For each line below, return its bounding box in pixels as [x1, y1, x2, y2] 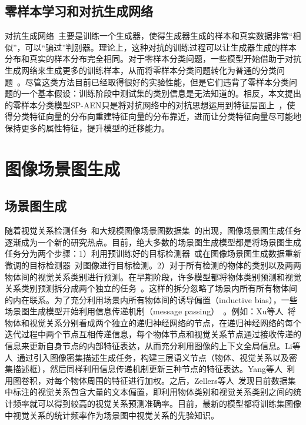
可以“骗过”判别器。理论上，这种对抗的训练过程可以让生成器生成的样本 [25, 41, 297, 53]
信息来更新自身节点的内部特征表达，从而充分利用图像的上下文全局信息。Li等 [5, 340, 301, 352]
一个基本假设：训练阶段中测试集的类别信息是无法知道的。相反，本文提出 [21, 87, 301, 99]
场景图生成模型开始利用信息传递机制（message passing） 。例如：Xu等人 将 [5, 305, 296, 317]
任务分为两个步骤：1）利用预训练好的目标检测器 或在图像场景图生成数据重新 [5, 247, 301, 260]
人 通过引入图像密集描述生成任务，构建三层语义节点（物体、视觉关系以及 [5, 351, 289, 363]
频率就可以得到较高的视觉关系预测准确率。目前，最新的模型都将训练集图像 [12, 397, 301, 410]
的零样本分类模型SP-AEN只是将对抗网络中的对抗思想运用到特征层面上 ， [5, 98, 287, 111]
